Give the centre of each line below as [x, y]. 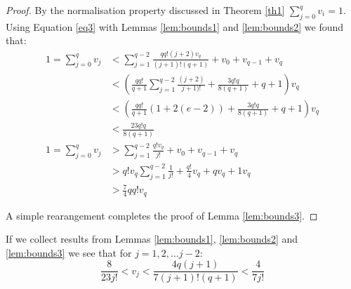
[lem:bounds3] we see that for [69, 252]
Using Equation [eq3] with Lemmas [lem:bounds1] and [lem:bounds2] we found [175, 26]
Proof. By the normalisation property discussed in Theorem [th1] [145, 10]
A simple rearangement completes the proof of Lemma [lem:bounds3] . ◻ [162, 215]
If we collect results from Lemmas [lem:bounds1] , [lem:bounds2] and [152, 239]
